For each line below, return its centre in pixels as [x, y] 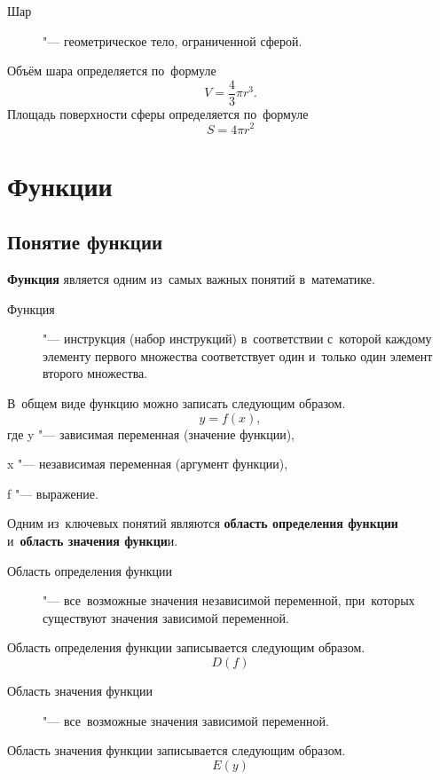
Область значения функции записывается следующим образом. [177, 750]
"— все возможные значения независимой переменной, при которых [229, 600]
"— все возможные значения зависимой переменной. [186, 720]
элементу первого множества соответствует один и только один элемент [238, 355]
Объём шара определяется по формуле [112, 71]
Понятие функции [85, 242]
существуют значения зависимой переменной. [166, 617]
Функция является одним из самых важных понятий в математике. [191, 279]
